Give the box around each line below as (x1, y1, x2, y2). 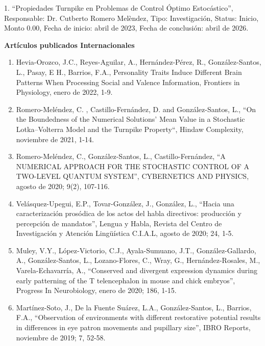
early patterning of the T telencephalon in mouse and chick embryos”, (16, 275, 235, 285)
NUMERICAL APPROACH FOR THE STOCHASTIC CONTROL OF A (16, 161, 249, 171)
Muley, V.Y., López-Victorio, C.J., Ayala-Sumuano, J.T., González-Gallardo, (16, 245, 256, 255)
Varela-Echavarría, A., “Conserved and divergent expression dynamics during (16, 265, 257, 276)
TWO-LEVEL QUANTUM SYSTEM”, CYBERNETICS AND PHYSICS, (16, 171, 249, 181)
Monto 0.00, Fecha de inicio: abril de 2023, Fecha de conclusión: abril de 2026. (4, 22, 249, 33)
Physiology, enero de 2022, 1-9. (16, 87, 113, 97)
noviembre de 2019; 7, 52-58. (16, 332, 106, 342)
